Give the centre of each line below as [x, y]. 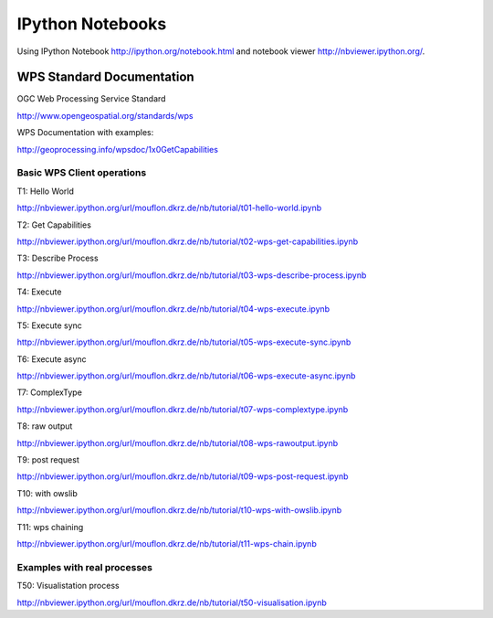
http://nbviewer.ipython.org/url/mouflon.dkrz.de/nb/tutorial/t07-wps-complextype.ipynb [183, 409]
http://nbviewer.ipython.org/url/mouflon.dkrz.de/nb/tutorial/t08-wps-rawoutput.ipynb [178, 442]
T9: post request [48, 460]
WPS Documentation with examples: [85, 133]
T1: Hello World [46, 191]
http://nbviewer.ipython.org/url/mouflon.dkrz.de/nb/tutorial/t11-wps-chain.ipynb [167, 543]
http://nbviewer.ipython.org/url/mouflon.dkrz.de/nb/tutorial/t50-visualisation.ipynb [172, 602]
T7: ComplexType [49, 392]
